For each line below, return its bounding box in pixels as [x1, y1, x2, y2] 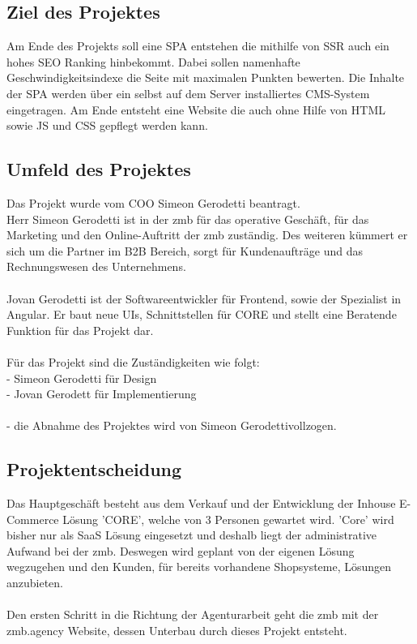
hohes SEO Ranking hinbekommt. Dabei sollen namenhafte [6, 53, 300, 70]
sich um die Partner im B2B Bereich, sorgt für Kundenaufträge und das [6, 242, 363, 259]
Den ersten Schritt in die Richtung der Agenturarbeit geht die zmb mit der [6, 606, 379, 623]
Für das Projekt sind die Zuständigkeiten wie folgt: [6, 353, 260, 370]
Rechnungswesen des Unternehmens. [6, 258, 186, 275]
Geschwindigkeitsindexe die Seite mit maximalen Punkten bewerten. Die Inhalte [6, 69, 405, 86]
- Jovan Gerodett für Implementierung [6, 385, 197, 402]
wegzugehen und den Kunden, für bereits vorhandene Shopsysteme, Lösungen [6, 558, 392, 575]
